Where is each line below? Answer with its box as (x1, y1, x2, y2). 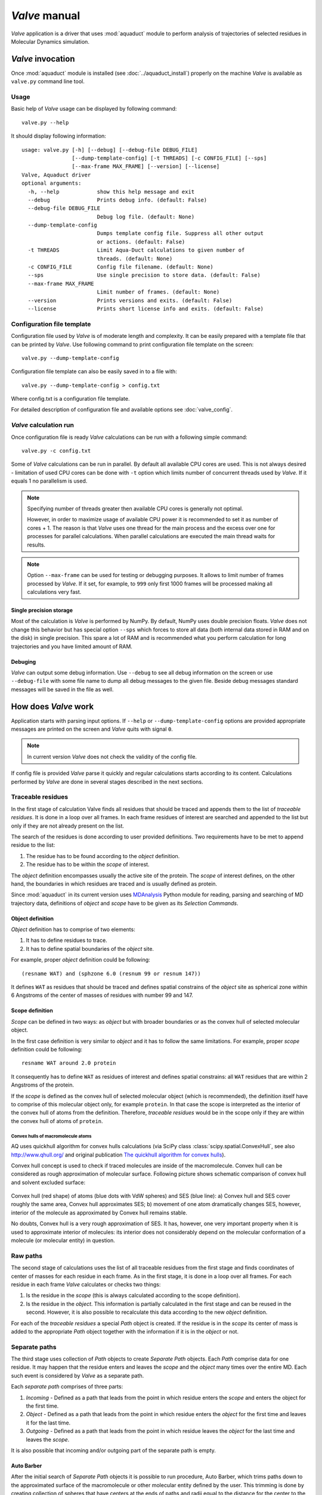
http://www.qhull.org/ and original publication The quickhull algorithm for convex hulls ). (11, 1151, 226, 1158)
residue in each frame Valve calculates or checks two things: (11, 1280, 161, 1288)
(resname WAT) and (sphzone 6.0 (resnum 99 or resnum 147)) (21, 970, 201, 977)
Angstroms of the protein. (11, 1081, 75, 1088)
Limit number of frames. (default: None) (97, 289, 220, 295)
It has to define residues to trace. (26, 936, 107, 944)
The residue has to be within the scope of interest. (26, 861, 150, 868)
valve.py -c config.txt (21, 447, 91, 454)
